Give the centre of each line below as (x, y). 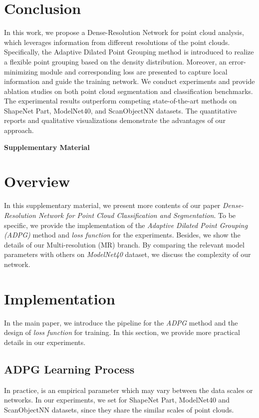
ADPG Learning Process (69, 369)
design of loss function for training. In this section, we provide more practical (122, 332)
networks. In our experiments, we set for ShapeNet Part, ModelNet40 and (117, 400)
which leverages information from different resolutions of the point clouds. (117, 42)
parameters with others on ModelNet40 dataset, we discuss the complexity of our (128, 254)
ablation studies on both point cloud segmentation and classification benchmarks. (129, 91)
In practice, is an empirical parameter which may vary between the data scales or (129, 390)
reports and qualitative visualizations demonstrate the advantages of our (115, 120)
